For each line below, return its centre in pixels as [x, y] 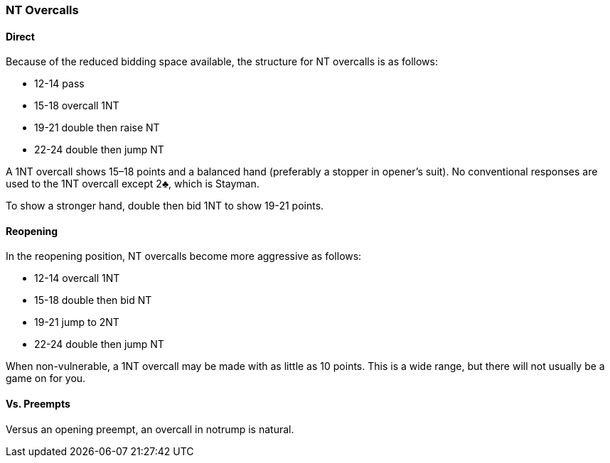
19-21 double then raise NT [97, 128]
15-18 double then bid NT [93, 300]
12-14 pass [59, 84]
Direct [20, 36]
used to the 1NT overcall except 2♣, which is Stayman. [133, 184]
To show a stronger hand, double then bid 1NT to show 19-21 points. [165, 206]
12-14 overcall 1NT [77, 278]
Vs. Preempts [38, 404]
